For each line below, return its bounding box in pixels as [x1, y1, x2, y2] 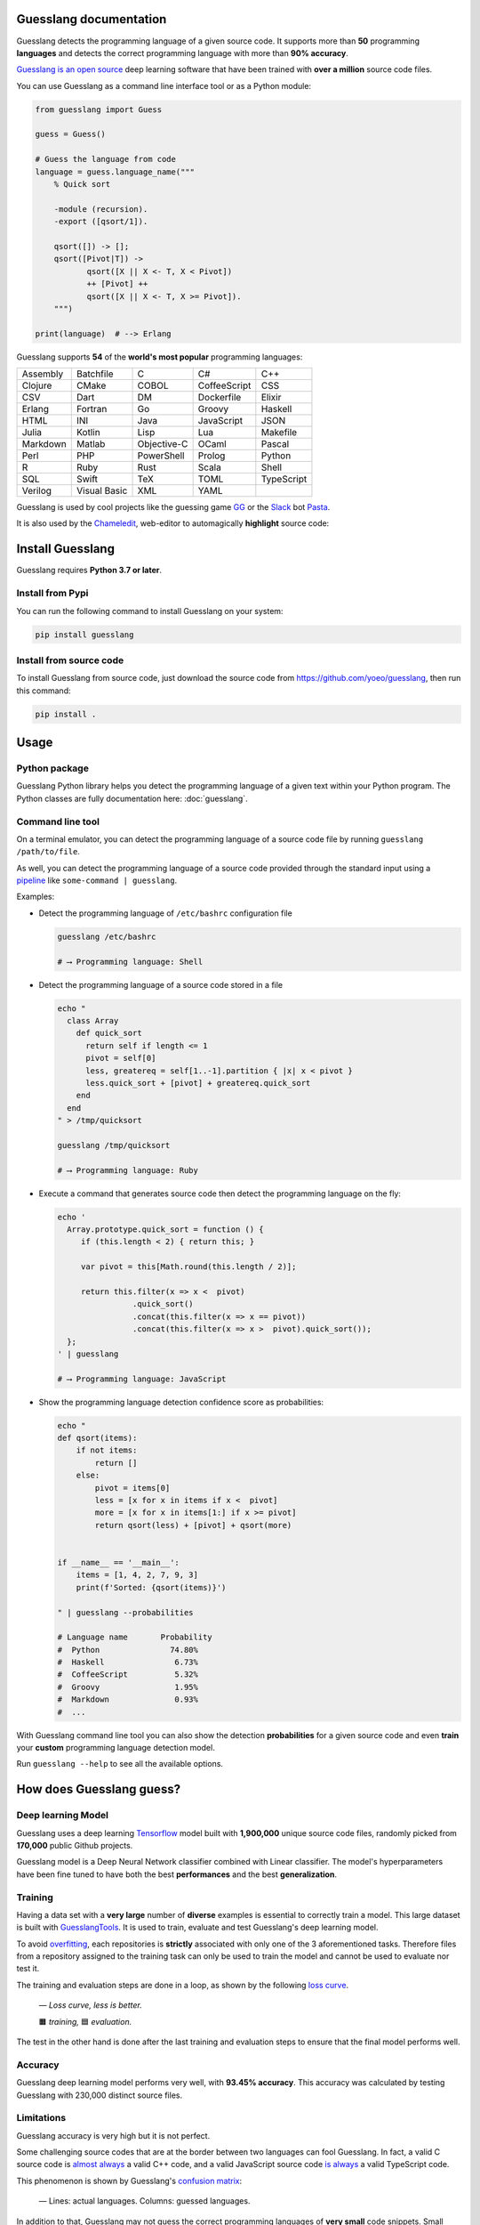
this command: [16, 685, 71, 696]
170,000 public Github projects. [16, 1840, 133, 1850]
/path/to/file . [16, 846, 80, 857]
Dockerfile [197, 392, 242, 404]
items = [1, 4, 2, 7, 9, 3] [76, 1570, 199, 1580]
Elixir [260, 392, 282, 404]
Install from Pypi [16, 587, 89, 600]
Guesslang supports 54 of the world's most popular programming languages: [16, 352, 303, 362]
